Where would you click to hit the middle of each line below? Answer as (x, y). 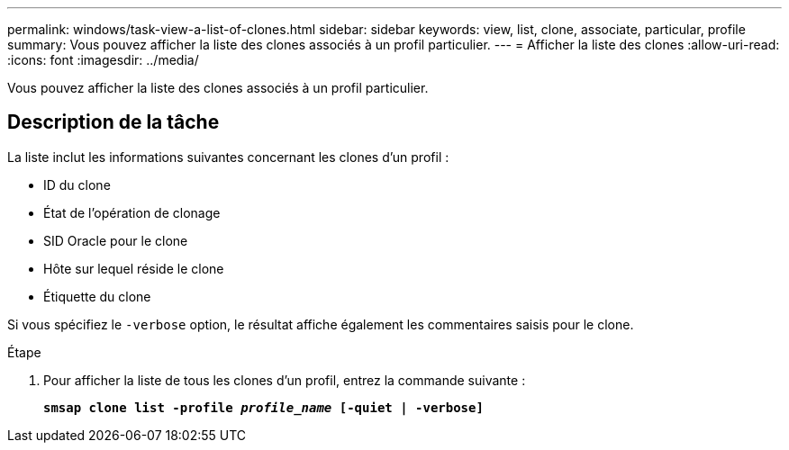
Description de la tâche (113, 122)
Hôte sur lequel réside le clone (134, 268)
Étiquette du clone (97, 296)
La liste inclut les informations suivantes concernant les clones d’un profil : (228, 157)
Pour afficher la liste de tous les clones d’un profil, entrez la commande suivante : (285, 380)
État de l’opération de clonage (132, 212)
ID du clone (77, 184)
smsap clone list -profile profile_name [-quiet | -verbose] (263, 407)
